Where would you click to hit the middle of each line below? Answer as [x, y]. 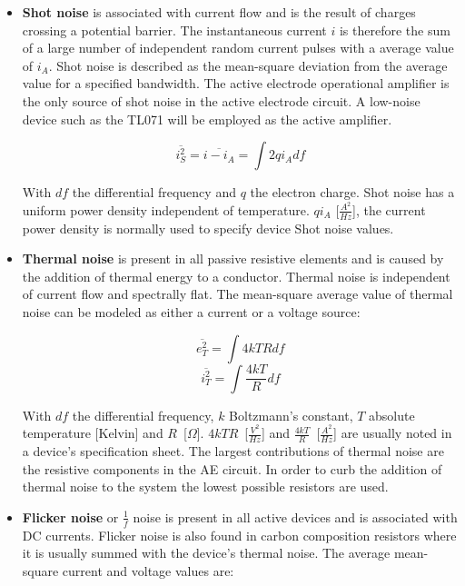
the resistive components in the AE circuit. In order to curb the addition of [232, 468]
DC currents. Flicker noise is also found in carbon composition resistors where [239, 535]
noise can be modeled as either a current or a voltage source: [191, 312]
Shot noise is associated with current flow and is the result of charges [219, 12]
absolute [392, 415]
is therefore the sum [395, 30]
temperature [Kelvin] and [93, 433]
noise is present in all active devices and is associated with [295, 516]
